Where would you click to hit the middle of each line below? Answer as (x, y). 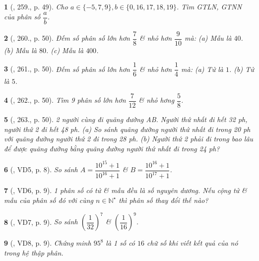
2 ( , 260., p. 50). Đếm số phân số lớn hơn (67, 38)
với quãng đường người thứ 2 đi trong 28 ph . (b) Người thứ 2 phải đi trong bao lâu (129, 139)
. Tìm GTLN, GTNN (209, 6)
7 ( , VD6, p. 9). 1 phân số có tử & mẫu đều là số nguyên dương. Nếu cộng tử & (126, 190)
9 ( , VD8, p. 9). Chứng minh (48, 243)
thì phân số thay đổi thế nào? (163, 200)
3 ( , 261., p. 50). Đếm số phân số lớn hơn (67, 69)
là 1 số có (121, 243)
